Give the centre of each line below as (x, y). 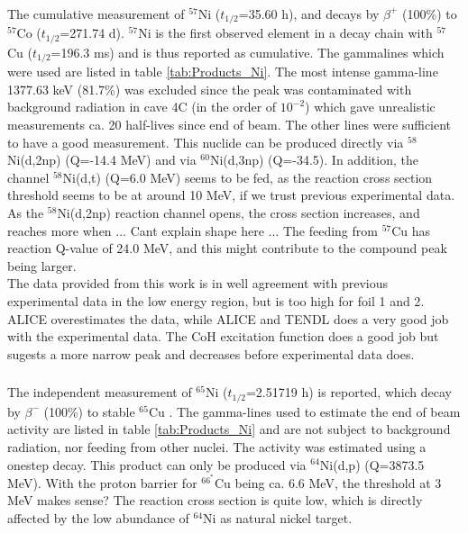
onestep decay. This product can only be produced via (157, 464)
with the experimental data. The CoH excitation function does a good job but (223, 336)
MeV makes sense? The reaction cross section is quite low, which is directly (215, 500)
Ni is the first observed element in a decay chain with (285, 33)
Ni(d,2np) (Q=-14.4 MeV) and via (102, 160)
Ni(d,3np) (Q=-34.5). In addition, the (314, 160)
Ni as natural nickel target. (278, 517)
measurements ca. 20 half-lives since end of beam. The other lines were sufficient (229, 125)
